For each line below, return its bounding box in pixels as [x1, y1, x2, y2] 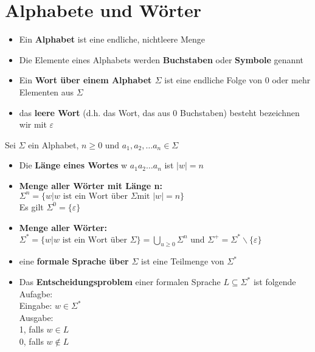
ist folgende [253, 275, 296, 288]
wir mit [19, 118, 47, 131]
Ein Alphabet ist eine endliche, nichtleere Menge [19, 33, 206, 46]
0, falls [19, 335, 44, 348]
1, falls [19, 323, 44, 336]
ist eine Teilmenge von [140, 255, 224, 267]
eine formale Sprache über [19, 255, 129, 267]
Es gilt [19, 200, 44, 213]
